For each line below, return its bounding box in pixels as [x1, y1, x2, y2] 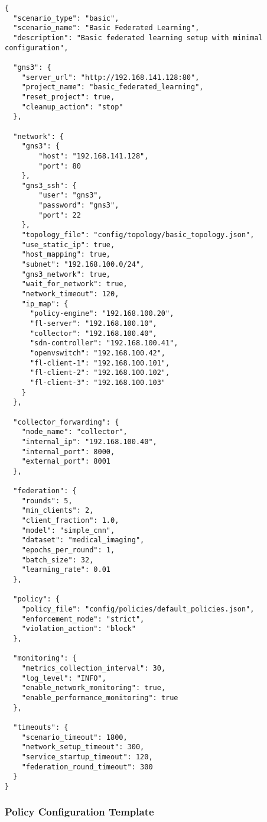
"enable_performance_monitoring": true [21, 693, 178, 702]
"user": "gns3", [38, 191, 102, 200]
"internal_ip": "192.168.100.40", [21, 437, 157, 446]
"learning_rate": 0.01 [21, 565, 110, 574]
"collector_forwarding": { [13, 418, 119, 426]
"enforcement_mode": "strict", [21, 614, 145, 623]
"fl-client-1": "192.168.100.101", [30, 358, 170, 367]
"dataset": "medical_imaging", [21, 536, 145, 545]
